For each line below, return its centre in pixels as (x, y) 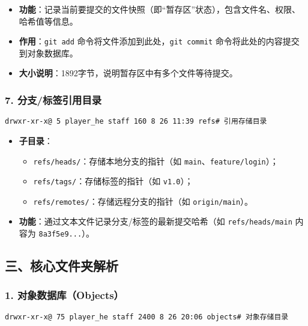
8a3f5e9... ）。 (67, 233)
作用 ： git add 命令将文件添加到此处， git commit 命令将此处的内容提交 (159, 41)
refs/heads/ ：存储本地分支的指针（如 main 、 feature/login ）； (156, 161)
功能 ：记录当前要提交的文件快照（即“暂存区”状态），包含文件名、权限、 (160, 9)
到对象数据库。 (48, 53)
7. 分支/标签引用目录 (53, 99)
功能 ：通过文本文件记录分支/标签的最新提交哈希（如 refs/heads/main (156, 221)
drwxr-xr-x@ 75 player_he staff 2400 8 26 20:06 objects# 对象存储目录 (147, 317)
